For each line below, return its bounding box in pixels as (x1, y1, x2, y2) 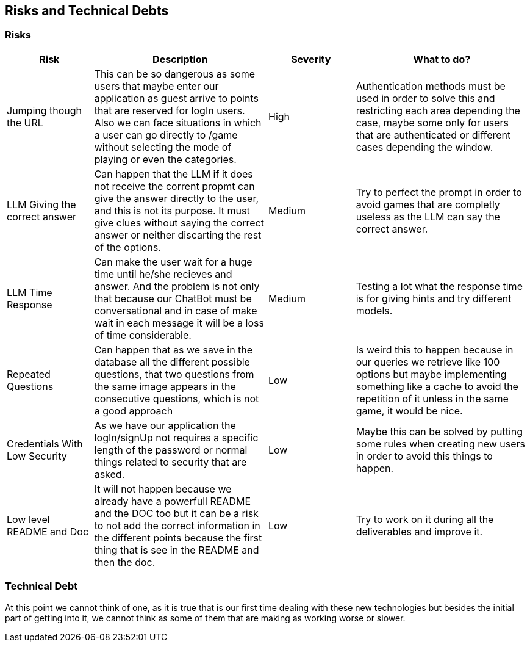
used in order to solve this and (356, 92, 495, 104)
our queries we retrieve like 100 (356, 355, 500, 368)
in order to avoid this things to (356, 449, 493, 462)
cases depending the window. (356, 140, 493, 153)
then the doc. (94, 555, 156, 568)
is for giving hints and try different (356, 292, 512, 305)
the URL (7, 116, 43, 129)
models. (356, 304, 393, 317)
